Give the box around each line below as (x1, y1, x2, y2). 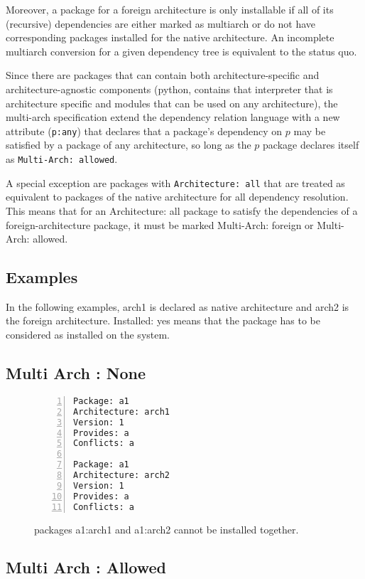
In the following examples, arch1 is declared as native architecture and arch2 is (6, 299, 349, 314)
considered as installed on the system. (6, 327, 170, 342)
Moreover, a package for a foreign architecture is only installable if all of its (6, 2, 334, 16)
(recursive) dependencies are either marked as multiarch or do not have (6, 16, 316, 31)
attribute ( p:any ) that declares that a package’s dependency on (6, 123, 283, 138)
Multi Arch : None (6, 362, 146, 384)
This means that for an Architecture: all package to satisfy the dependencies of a (6, 203, 358, 218)
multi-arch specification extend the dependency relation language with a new (6, 110, 340, 124)
